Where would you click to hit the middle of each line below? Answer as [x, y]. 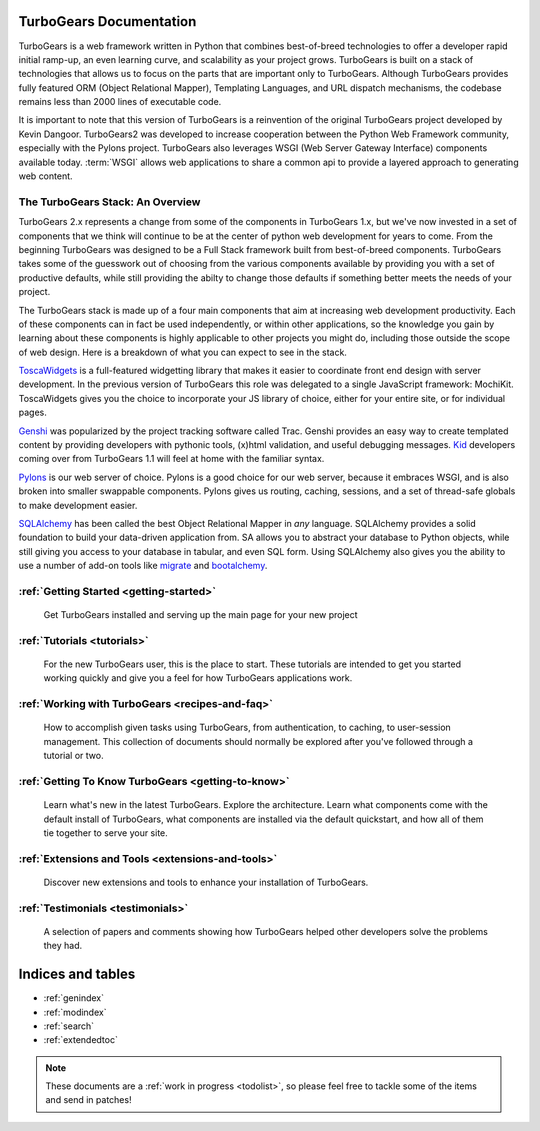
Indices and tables [77, 974]
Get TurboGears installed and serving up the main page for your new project [201, 615]
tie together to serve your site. [106, 832]
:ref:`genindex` [74, 998]
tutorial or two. [73, 756]
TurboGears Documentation [107, 21]
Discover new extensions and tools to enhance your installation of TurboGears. [206, 882]
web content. [46, 176]
